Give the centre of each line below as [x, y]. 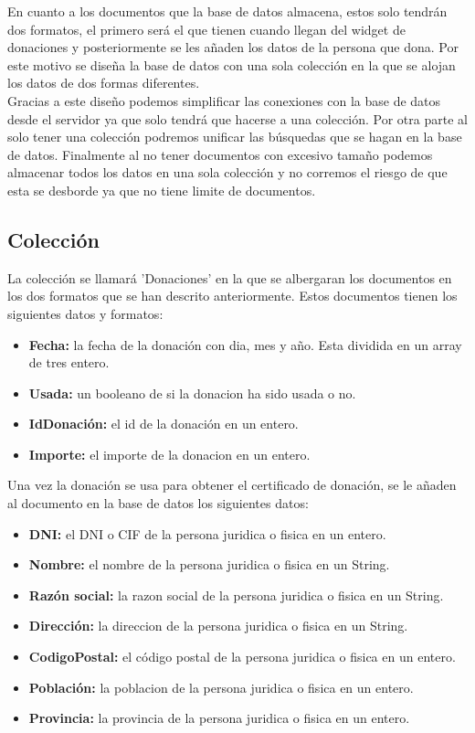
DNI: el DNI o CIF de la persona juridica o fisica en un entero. [207, 533]
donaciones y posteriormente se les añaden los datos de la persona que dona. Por [233, 47]
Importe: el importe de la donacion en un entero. [169, 454]
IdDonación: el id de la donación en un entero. [164, 424]
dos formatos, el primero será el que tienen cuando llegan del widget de [206, 29]
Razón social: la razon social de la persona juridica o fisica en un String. [236, 595]
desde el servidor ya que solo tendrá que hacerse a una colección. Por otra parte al [237, 118]
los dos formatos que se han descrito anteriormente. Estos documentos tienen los [232, 296]
